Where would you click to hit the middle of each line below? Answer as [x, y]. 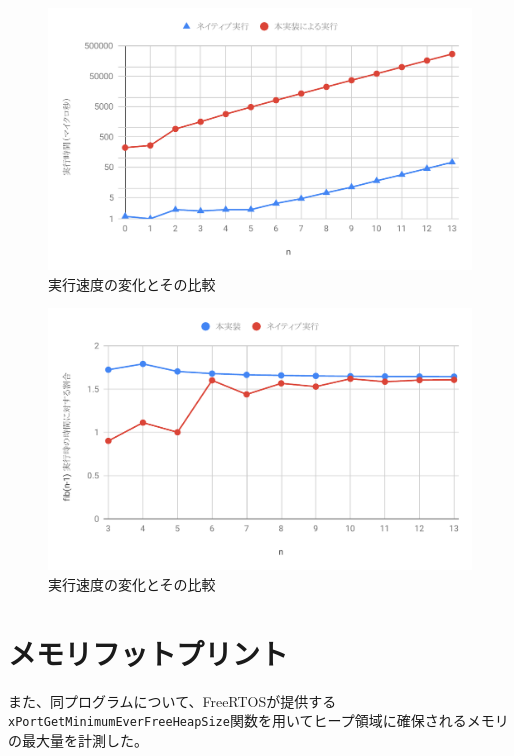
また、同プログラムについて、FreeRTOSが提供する [172, 700]
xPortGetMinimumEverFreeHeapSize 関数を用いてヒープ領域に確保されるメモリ [258, 720]
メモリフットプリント [148, 652]
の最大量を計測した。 [78, 739]
